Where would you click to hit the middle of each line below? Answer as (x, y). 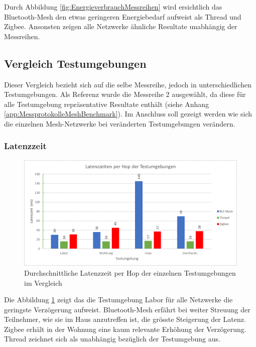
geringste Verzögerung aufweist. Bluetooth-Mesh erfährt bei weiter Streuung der (127, 309)
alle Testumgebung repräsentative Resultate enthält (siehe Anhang (107, 104)
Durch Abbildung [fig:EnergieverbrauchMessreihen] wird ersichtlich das (113, 7)
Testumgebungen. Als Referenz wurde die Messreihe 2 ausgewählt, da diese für (125, 94)
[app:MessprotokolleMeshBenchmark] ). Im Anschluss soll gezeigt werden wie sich (128, 114)
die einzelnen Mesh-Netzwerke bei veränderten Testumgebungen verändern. (120, 123)
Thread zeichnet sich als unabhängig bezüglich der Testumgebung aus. (112, 339)
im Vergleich (43, 282)
